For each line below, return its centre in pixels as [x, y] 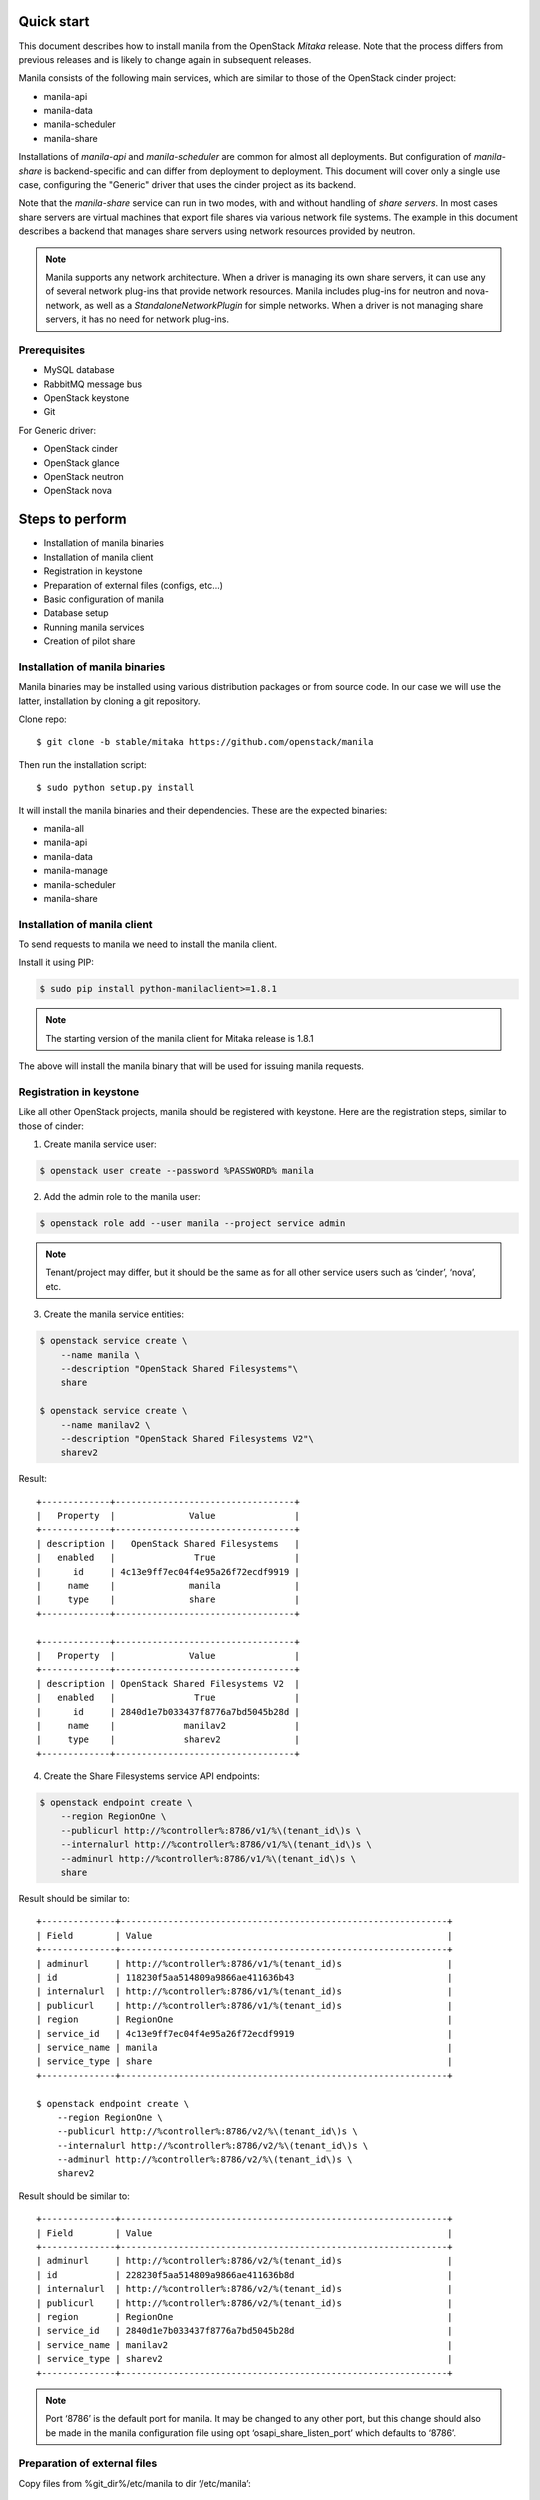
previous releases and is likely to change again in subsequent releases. [165, 59]
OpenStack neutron [83, 477]
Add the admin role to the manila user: [122, 1197]
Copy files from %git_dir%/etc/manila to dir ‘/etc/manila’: [134, 2483]
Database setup [76, 613]
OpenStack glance [81, 462]
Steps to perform [72, 519]
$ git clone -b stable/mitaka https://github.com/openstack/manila [205, 742]
